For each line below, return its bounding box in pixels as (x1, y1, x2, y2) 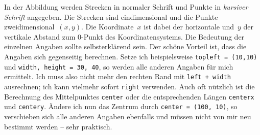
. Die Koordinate (81, 21, 134, 32)
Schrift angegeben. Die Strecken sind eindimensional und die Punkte (4, 11, 218, 22)
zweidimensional (4, 21, 55, 32)
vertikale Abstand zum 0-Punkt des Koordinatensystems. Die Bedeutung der (4, 31, 245, 42)
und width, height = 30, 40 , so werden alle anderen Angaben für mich (4, 61, 233, 72)
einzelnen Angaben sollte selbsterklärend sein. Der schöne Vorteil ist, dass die (4, 41, 247, 52)
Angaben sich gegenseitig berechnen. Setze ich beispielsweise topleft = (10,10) (4, 51, 257, 61)
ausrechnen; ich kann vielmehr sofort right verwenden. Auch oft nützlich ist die (4, 81, 255, 91)
